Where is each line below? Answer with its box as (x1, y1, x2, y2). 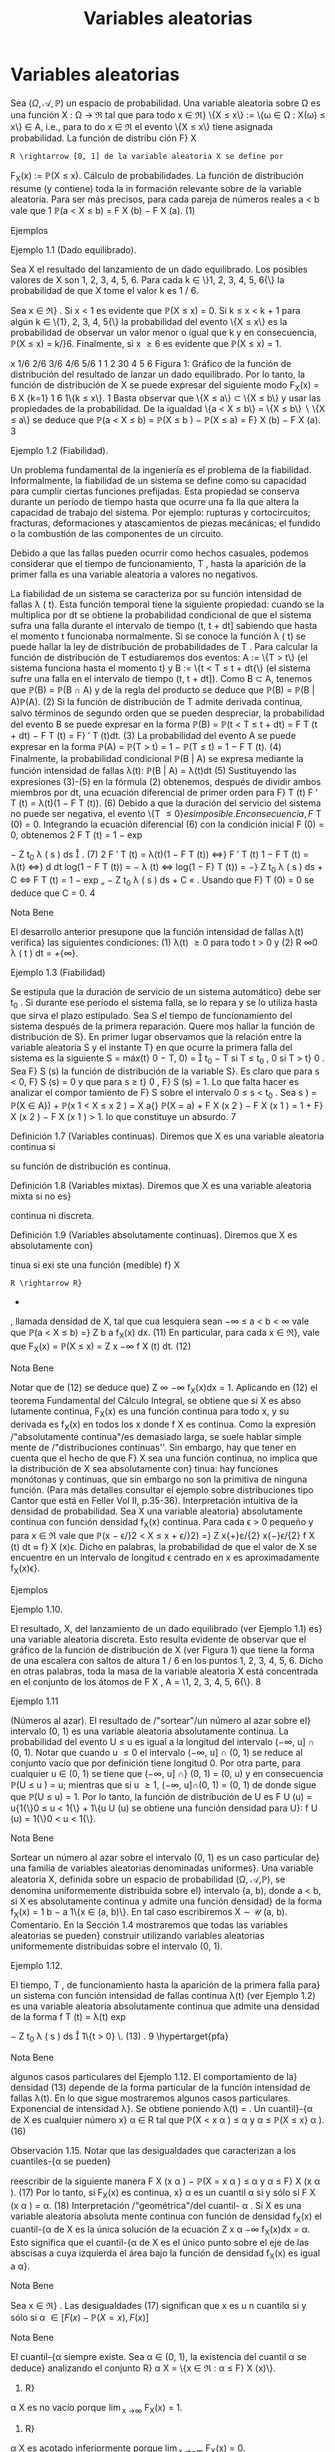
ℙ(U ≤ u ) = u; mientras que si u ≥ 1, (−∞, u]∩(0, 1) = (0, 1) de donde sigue (10, 1778, 317, 1791)
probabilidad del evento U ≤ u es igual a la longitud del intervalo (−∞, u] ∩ (10, 1735, 315, 1747)
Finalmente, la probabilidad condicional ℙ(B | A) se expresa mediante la (10, 752, 304, 764)
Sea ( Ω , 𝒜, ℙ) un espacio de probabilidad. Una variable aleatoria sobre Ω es (10, 97, 321, 109)
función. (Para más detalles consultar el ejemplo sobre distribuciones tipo (10, 1484, 314, 1496)
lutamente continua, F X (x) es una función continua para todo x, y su (10, 1405, 290, 1419)
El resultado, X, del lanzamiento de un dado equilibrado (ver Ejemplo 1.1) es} (10, 1622, 323, 1634)
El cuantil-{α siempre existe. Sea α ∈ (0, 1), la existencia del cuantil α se (10, 2350, 307, 2362)
